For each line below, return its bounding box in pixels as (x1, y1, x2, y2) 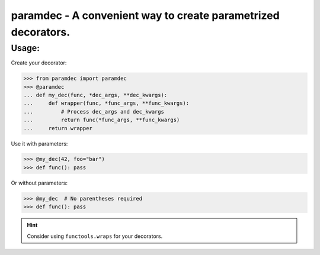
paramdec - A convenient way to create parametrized (11, 9, 280, 22)
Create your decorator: (11, 59, 67, 66)
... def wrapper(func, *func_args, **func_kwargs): (23, 100, 190, 106)
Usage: (11, 43, 40, 53)
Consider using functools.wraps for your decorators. (27, 233, 163, 240)
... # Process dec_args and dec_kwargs (23, 108, 164, 115)
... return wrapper (23, 125, 93, 131)
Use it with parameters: (11, 140, 68, 147)
